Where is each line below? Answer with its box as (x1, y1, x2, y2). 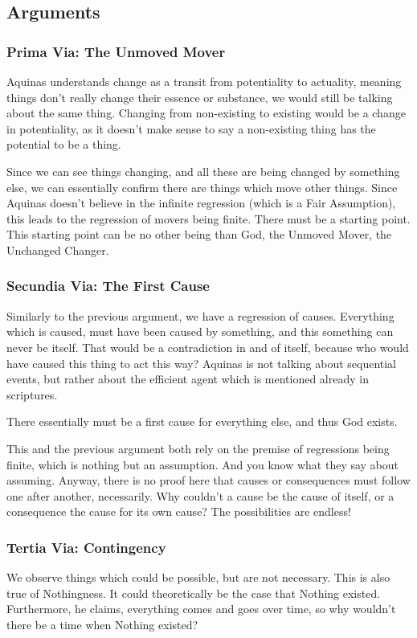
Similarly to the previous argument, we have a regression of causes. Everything (6, 307, 395, 324)
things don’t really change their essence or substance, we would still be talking (6, 88, 393, 105)
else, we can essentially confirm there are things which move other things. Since (6, 178, 398, 195)
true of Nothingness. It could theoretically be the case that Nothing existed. (6, 584, 381, 601)
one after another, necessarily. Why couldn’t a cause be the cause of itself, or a (6, 487, 395, 504)
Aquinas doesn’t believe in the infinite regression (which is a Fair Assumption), (6, 194, 396, 211)
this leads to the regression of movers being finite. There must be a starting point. (6, 210, 411, 227)
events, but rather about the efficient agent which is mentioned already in (6, 370, 369, 387)
